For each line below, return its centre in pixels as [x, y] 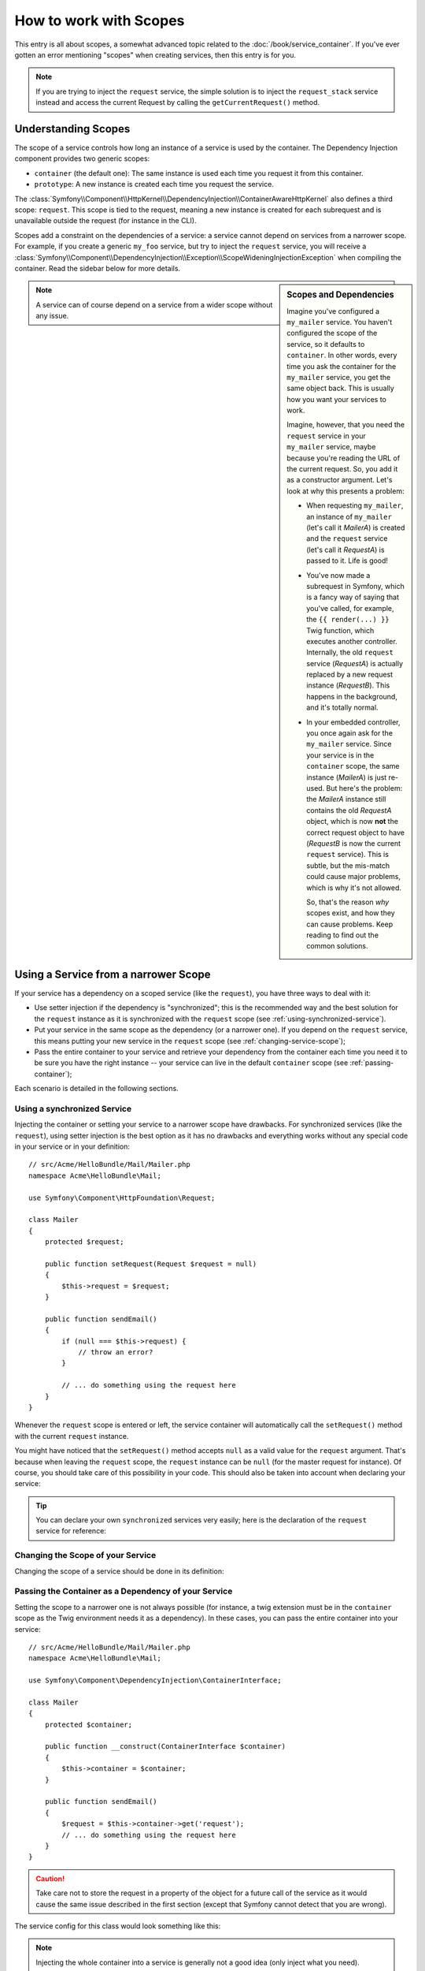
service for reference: [71, 1531]
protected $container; [89, 1724]
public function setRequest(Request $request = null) [151, 1264]
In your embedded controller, [353, 722]
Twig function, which [340, 630]
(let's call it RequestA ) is [346, 550]
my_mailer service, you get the [339, 377]
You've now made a [338, 575]
